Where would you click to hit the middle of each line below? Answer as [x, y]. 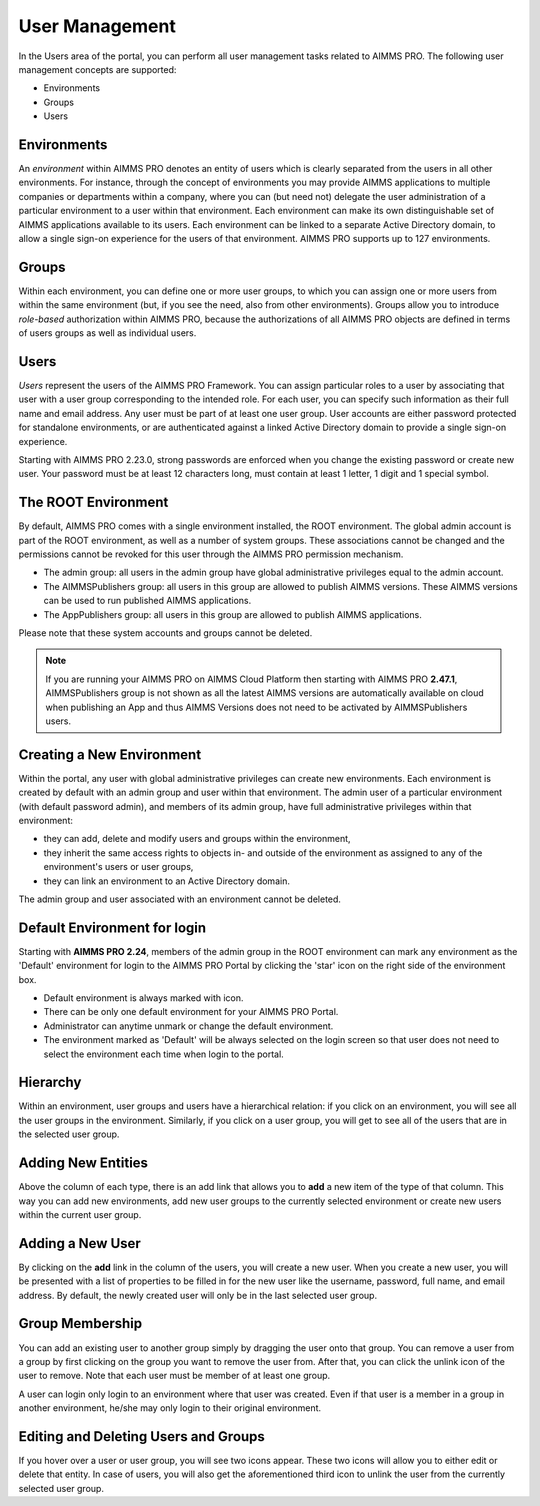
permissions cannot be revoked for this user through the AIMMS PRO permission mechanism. [211, 554]
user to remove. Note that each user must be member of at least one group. [174, 1376]
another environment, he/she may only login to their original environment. [170, 1408]
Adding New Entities [83, 1163]
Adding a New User [80, 1243]
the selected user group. [69, 1134]
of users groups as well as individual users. [107, 333]
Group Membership [80, 1323]
